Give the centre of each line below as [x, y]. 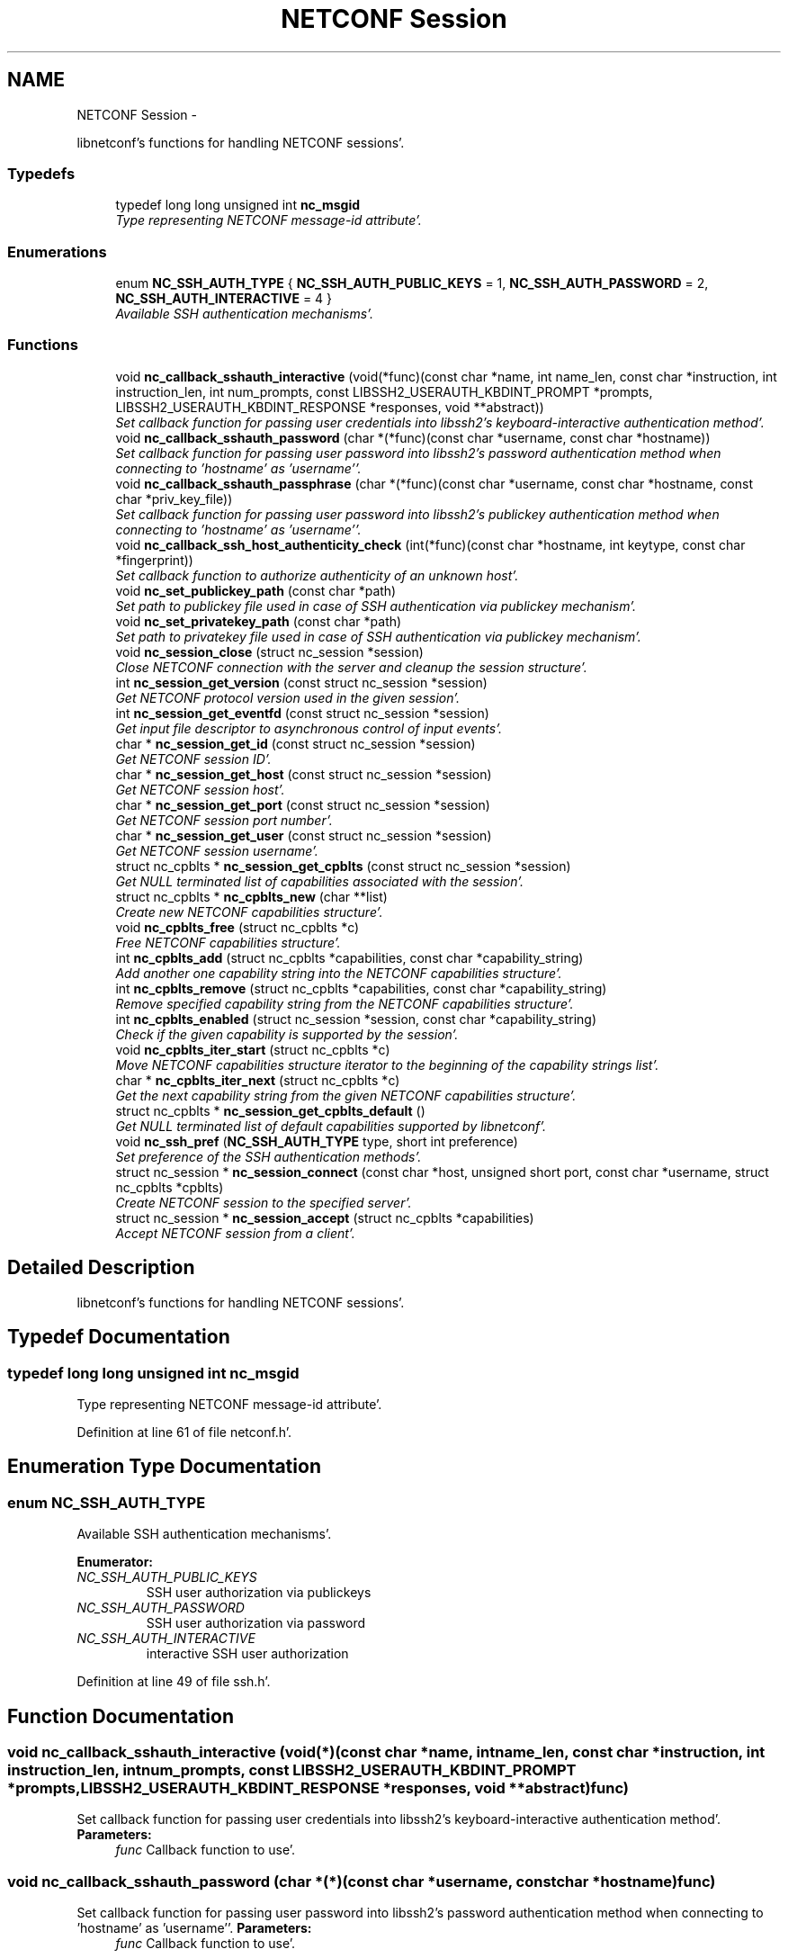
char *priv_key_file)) [174, 498]
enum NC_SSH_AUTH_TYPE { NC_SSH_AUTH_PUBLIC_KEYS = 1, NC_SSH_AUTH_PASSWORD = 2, [412, 283]
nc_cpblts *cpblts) [170, 1187]
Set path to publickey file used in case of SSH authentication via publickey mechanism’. [376, 606]
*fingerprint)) [154, 560]
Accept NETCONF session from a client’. [235, 1233]
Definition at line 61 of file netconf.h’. [184, 1432]
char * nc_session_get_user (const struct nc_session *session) [304, 835]
